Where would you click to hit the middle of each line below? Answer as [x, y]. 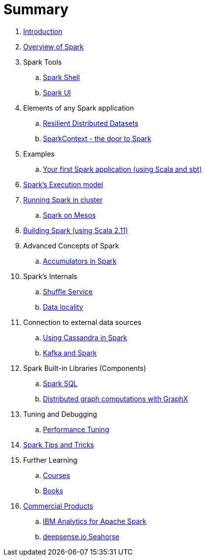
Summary [36, 9]
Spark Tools [43, 62]
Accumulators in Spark [80, 261]
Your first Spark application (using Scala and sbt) [122, 169]
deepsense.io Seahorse [81, 536]
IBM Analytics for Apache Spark [95, 521]
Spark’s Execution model [63, 184]
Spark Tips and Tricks [59, 444]
